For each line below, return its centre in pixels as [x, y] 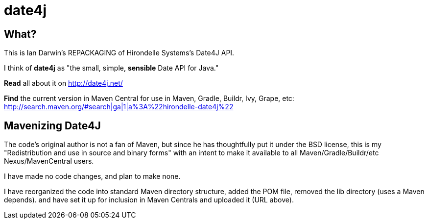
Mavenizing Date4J [52, 125]
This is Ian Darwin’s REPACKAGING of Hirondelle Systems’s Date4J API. [119, 53]
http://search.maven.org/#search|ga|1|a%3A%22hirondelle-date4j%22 [119, 107]
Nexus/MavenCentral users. [49, 161]
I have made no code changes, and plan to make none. [92, 176]
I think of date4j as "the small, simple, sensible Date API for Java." [111, 68]
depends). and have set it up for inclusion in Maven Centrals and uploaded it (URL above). [149, 200]
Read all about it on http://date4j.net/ [63, 83]
